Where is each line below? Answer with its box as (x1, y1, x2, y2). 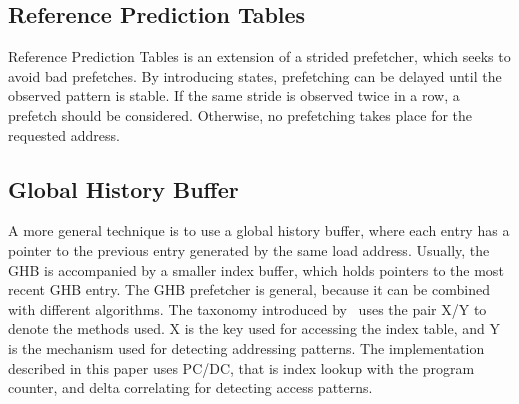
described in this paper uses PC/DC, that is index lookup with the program (8, 357, 475, 378)
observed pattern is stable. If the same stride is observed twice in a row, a (8, 85, 460, 106)
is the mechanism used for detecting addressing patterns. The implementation (8, 337, 485, 358)
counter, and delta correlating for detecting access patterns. (8, 377, 373, 398)
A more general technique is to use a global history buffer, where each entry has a (8, 220, 510, 241)
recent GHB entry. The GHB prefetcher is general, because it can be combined (8, 279, 490, 300)
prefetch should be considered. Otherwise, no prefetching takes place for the (8, 104, 473, 125)
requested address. (8, 124, 120, 145)
